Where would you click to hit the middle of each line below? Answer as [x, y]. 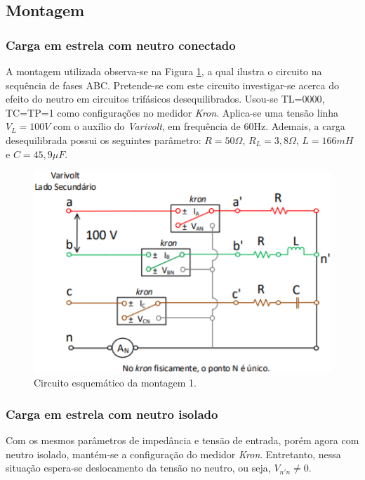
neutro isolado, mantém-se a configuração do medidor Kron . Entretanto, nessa [173, 454]
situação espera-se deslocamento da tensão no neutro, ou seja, [138, 468]
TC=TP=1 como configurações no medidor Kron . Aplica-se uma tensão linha [172, 112]
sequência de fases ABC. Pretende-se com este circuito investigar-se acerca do [173, 85]
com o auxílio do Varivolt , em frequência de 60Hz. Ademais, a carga [199, 126]
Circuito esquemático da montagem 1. [115, 383]
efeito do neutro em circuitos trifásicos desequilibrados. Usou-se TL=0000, [165, 99]
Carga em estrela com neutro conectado [121, 45]
